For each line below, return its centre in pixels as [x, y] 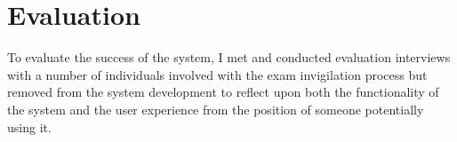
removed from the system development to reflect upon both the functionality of [223, 92]
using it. [29, 126]
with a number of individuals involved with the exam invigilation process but [217, 74]
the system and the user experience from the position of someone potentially [216, 109]
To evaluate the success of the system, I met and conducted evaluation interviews [229, 57]
